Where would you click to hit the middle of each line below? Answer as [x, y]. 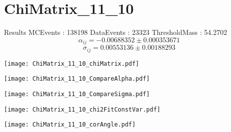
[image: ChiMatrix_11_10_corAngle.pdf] [70, 125]
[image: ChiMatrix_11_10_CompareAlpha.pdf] [77, 79]
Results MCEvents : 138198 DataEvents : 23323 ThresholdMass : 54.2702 [115, 32]
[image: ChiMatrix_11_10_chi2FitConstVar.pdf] [82, 109]
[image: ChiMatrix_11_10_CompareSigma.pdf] [77, 94]
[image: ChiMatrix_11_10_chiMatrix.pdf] [72, 64]
